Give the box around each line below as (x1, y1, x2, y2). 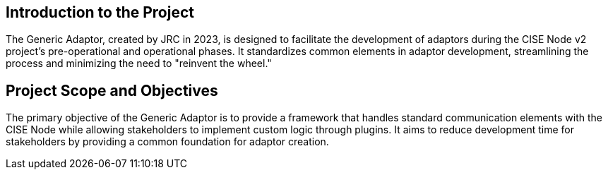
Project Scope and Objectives (6, 81, 218, 99)
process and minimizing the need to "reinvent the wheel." (6, 57, 272, 70)
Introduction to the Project (6, 4, 194, 21)
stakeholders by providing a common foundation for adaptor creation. (6, 135, 329, 148)
